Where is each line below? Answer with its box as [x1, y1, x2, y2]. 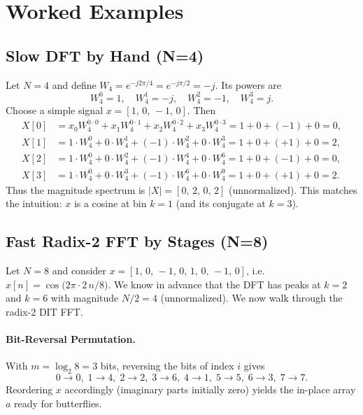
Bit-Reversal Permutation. [6, 332, 136, 346]
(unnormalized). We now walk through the [160, 290, 343, 305]
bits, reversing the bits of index [100, 358, 234, 373]
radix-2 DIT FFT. [6, 304, 83, 319]
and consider [52, 263, 106, 278]
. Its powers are [215, 77, 281, 92]
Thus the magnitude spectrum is [6, 182, 145, 197]
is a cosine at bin [73, 196, 147, 211]
